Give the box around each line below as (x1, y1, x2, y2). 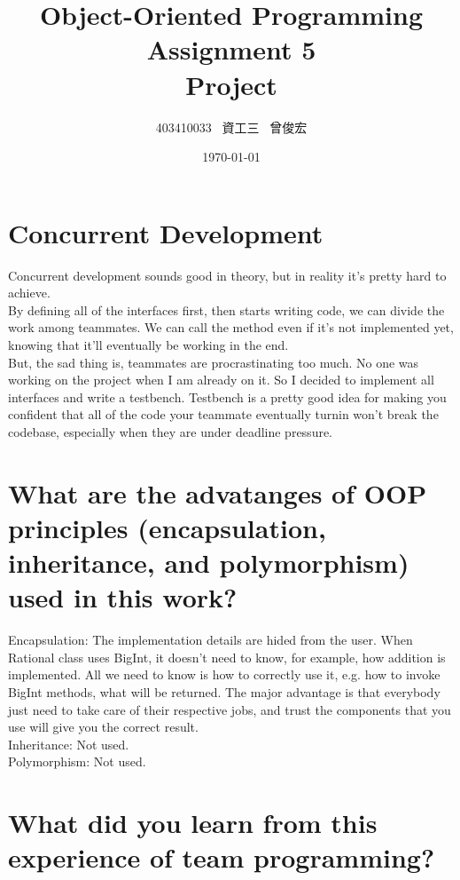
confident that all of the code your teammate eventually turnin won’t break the (8, 405, 439, 424)
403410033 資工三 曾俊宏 (155, 117, 308, 136)
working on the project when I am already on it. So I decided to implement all (8, 370, 434, 389)
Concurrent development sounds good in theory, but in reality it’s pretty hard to (8, 266, 447, 284)
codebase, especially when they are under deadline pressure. (8, 422, 333, 440)
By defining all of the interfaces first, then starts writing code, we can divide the (8, 300, 445, 319)
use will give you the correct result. (8, 717, 199, 736)
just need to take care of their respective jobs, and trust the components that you (8, 700, 451, 718)
